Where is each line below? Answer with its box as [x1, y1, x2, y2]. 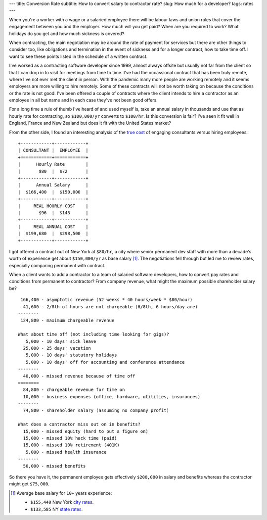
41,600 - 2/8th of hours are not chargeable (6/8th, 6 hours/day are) [23, 304, 198, 309]
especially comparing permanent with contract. [9, 262, 106, 268]
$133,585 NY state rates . [30, 506, 83, 512]
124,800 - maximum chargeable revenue [20, 318, 115, 324]
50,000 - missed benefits [23, 463, 86, 469]
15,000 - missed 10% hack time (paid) [23, 435, 117, 441]
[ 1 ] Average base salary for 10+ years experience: [10, 490, 112, 496]
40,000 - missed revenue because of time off [23, 373, 135, 378]
